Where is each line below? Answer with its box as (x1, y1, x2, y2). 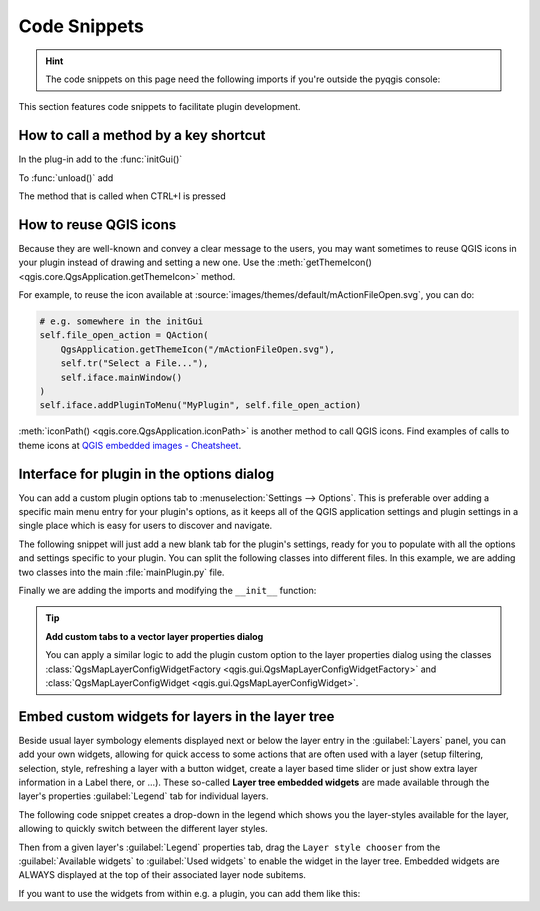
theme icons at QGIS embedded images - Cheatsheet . (18, 439, 242, 451)
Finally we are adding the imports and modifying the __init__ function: (18, 585, 317, 597)
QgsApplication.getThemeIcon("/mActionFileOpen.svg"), (60, 343, 335, 355)
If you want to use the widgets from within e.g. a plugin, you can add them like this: (18, 887, 361, 899)
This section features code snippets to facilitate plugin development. (18, 101, 301, 113)
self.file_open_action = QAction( (39, 330, 209, 341)
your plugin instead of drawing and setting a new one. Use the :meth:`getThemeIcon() (18, 256, 372, 269)
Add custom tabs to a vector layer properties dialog (45, 630, 264, 642)
